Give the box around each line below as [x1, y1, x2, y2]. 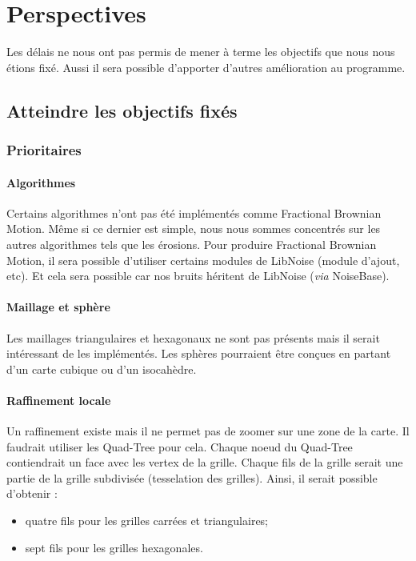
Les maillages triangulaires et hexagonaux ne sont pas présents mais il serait [6, 329, 380, 346]
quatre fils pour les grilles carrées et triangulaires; [25, 512, 269, 529]
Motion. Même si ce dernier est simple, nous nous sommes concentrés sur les [6, 220, 381, 237]
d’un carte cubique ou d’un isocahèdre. [6, 360, 197, 377]
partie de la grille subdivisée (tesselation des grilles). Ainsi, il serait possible [6, 469, 378, 486]
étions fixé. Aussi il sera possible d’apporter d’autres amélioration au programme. [6, 58, 406, 75]
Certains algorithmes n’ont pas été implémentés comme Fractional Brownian [6, 204, 382, 221]
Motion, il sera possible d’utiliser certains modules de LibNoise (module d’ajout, [6, 251, 400, 268]
